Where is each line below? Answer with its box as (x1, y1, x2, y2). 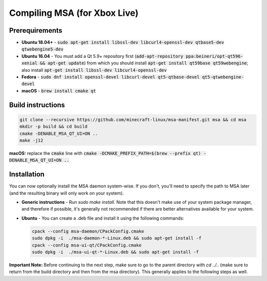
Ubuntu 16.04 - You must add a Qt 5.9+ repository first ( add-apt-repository (21, 53, 183, 59)
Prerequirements (9, 26, 63, 35)
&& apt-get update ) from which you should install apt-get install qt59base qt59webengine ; (40, 60, 248, 66)
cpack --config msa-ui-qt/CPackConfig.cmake (32, 242, 142, 248)
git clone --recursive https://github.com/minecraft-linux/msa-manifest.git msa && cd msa (19, 117, 247, 122)
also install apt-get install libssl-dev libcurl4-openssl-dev (21, 67, 167, 73)
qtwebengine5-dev (21, 47, 64, 52)
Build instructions (9, 100, 65, 109)
